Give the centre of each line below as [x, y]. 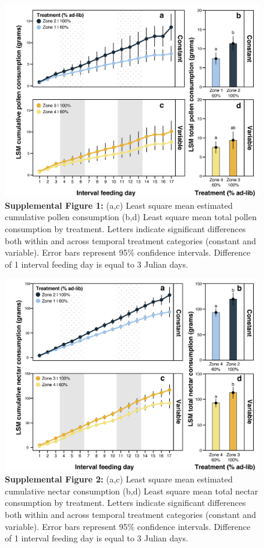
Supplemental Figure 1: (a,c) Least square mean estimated [119, 205]
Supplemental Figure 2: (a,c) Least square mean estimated [119, 479]
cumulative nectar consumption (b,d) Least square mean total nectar [132, 491]
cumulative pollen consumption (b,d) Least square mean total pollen [131, 217]
